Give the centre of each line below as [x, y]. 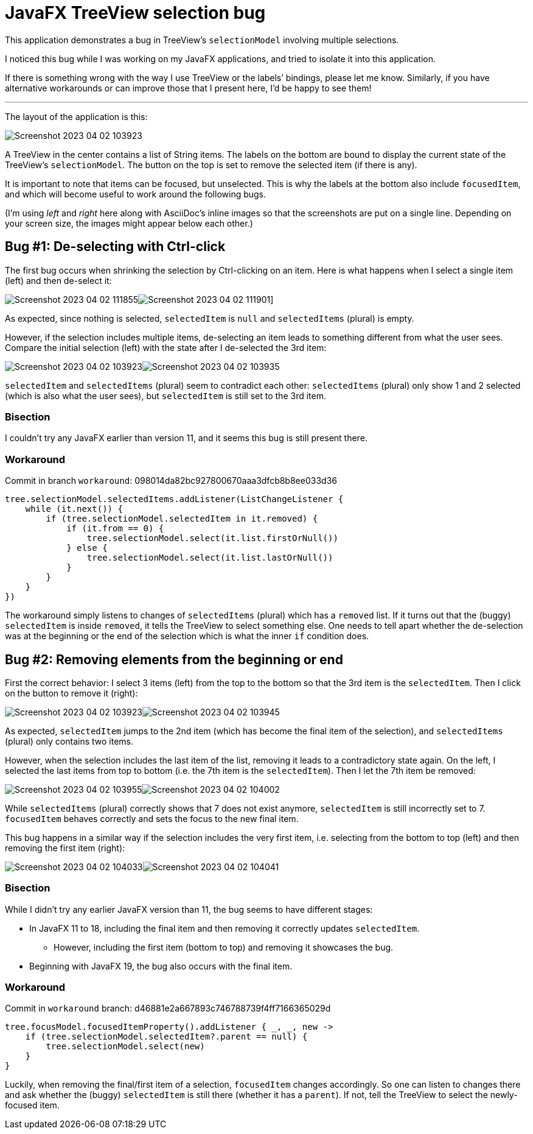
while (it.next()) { [74, 509]
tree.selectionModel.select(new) [125, 1047]
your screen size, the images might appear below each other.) [129, 223]
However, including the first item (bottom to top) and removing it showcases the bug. [224, 947]
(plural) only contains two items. [69, 741]
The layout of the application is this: [76, 116]
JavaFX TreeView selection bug [135, 13]
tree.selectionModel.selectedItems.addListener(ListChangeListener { [174, 499]
